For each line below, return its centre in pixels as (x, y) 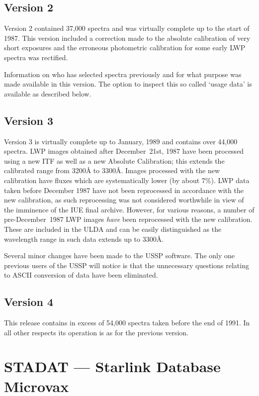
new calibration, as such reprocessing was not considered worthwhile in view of (124, 200)
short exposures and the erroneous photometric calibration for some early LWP (125, 48)
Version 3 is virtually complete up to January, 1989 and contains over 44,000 (121, 141)
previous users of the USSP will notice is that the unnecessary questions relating (127, 265)
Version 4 (29, 302)
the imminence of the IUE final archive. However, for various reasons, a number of (129, 209)
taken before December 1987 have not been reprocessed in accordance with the (124, 190)
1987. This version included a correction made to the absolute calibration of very (127, 38)
